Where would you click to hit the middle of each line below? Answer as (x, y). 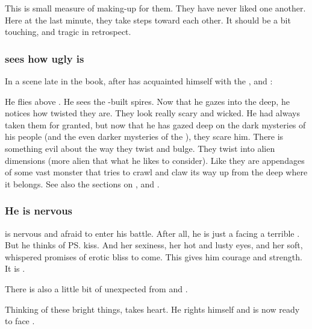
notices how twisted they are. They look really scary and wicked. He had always (152, 113)
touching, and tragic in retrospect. (68, 32)
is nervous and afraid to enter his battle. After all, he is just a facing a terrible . (152, 233)
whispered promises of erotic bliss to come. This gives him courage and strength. (154, 256)
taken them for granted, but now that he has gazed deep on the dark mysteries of (155, 124)
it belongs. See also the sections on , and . (82, 183)
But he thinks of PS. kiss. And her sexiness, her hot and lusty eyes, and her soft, (154, 245)
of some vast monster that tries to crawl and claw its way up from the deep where (156, 172)
